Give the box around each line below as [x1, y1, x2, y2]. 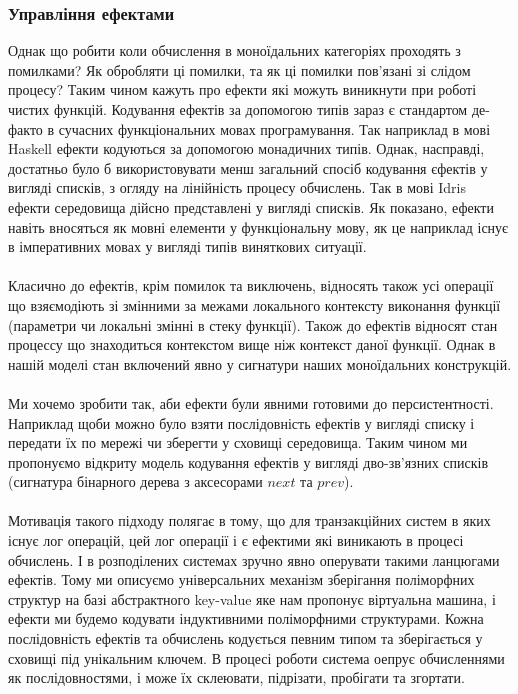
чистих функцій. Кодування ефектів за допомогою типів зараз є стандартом [8, 99, 468, 119]
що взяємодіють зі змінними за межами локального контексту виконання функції [8, 294, 501, 315]
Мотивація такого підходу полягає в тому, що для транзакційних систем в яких [8, 510, 491, 531]
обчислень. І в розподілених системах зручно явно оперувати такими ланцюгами [8, 549, 500, 570]
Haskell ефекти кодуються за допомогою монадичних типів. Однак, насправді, [8, 138, 485, 159]
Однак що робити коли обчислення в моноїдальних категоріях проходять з [8, 40, 461, 61]
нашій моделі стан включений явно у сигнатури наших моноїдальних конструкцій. [8, 353, 512, 374]
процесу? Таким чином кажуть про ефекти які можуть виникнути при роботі [8, 79, 477, 100]
